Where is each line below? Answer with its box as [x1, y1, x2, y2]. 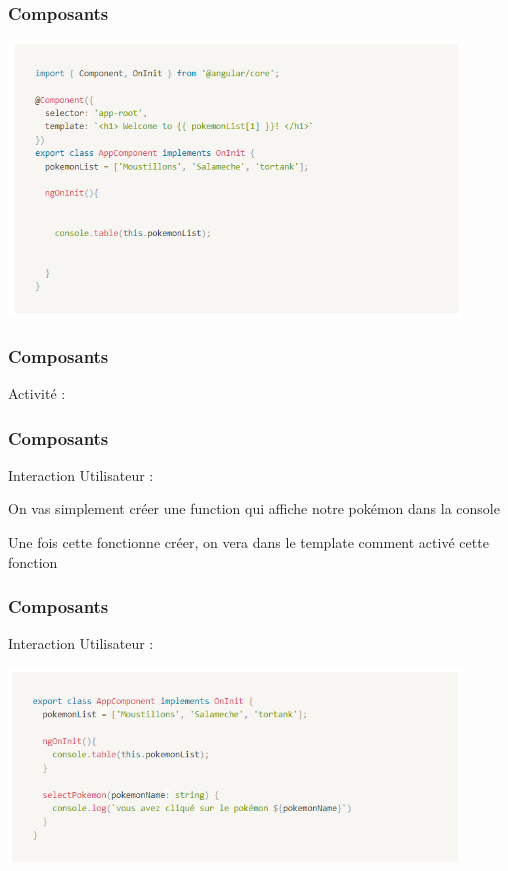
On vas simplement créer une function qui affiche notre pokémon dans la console [8, 498, 500, 519]
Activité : [8, 383, 66, 404]
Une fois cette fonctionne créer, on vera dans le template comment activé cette [8, 532, 489, 553]
